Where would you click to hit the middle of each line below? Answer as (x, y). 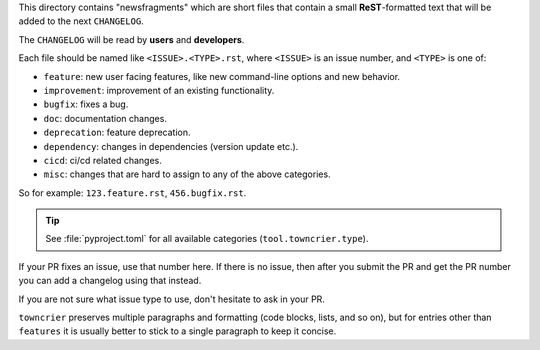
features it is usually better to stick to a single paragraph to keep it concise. (177, 331)
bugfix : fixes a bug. (86, 104)
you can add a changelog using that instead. (110, 281)
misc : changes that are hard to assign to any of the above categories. (187, 174)
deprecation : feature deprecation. (117, 132)
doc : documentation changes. (105, 118)
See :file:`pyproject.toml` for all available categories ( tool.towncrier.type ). (207, 239)
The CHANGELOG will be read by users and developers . (131, 39)
